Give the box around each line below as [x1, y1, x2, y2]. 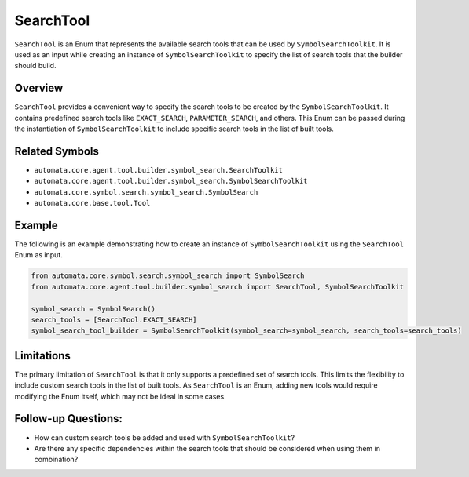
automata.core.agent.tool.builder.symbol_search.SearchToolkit [34, 166, 283, 174]
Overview [14, 82, 64, 95]
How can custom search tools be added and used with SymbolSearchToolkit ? [34, 432, 295, 442]
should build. [14, 61, 57, 71]
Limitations [14, 349, 71, 362]
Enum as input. [14, 250, 63, 260]
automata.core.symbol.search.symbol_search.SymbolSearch [34, 188, 258, 196]
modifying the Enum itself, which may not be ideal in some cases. [14, 391, 227, 401]
